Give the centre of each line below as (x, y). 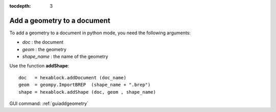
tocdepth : (20, 6)
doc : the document (43, 42)
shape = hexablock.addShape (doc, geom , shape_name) (87, 92)
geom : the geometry (44, 49)
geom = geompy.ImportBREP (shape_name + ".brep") (85, 85)
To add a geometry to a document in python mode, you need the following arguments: (100, 33)
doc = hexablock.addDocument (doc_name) (73, 77)
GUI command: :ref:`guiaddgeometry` (49, 104)
